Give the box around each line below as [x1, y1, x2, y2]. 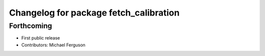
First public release [21, 35, 60, 41]
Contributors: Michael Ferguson [21, 42, 86, 48]
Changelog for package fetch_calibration [9, 7, 180, 18]
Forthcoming [9, 21, 53, 30]
